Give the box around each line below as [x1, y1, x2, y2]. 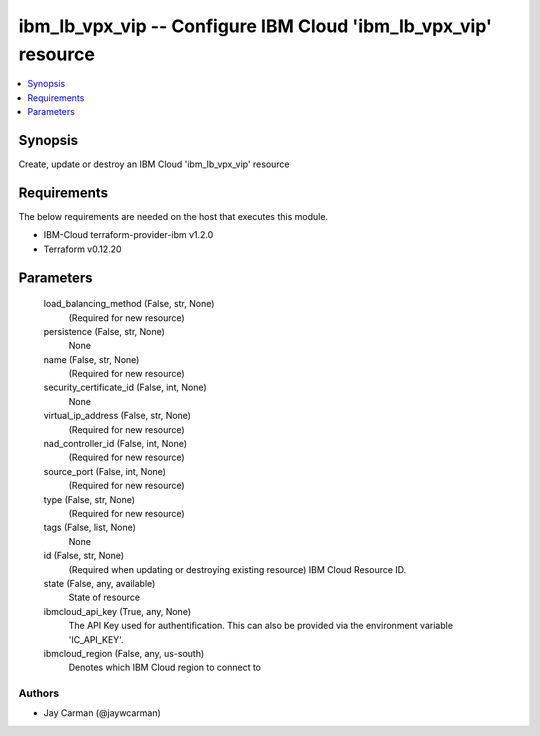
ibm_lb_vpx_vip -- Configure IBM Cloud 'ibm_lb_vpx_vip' [18, 15, 492, 37]
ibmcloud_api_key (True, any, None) [43, 605, 192, 617]
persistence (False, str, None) [43, 325, 165, 337]
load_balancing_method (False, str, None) [43, 298, 215, 310]
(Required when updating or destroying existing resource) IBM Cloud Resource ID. [68, 563, 407, 575]
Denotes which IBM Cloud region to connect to [68, 661, 262, 674]
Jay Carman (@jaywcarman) [43, 707, 162, 719]
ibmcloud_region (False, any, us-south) [43, 647, 205, 659]
